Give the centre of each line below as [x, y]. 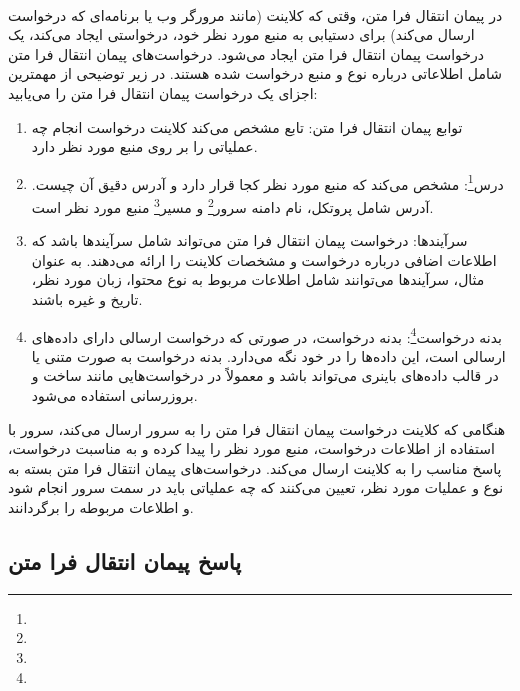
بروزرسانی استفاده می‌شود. [114, 395]
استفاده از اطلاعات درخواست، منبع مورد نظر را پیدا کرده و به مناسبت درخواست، [251, 448]
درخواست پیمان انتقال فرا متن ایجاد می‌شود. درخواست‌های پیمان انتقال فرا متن [246, 53]
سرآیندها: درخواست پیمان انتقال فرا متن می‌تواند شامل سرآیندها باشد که [249, 240]
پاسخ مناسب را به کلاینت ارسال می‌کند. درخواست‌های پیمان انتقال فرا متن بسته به [255, 467]
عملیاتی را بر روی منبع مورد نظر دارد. [144, 146]
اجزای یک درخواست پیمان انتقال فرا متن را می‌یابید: [163, 92]
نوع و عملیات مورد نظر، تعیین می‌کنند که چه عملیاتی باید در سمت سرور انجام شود [256, 487]
